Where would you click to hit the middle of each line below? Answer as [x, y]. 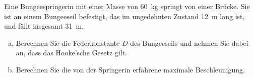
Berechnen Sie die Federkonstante [68, 43]
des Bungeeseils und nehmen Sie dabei [189, 43]
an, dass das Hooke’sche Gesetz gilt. [71, 53]
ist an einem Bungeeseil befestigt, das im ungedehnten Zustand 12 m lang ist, [124, 16]
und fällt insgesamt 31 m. [44, 26]
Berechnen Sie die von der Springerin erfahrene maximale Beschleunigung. [130, 69]
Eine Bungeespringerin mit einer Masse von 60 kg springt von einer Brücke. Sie [127, 6]
